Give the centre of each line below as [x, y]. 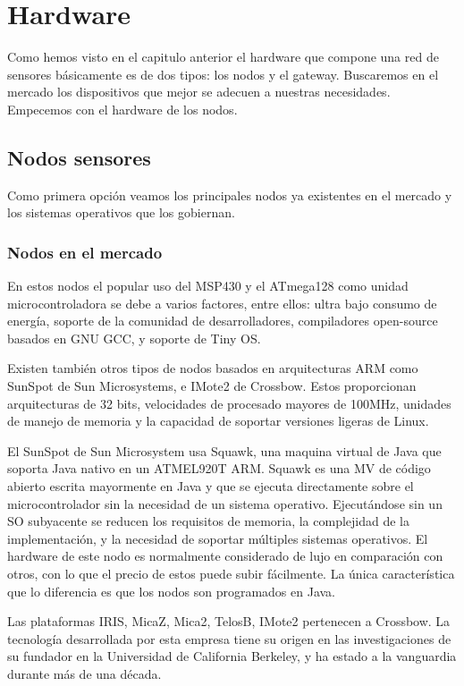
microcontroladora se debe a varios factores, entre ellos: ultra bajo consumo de [222, 303]
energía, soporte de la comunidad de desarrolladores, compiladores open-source [223, 321]
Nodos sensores [79, 157]
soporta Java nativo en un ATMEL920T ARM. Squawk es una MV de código [219, 468]
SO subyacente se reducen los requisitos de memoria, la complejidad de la [209, 521]
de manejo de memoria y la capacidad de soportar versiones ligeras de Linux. [218, 421]
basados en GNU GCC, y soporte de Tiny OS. [134, 338]
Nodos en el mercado [85, 252]
